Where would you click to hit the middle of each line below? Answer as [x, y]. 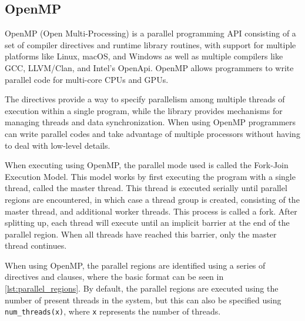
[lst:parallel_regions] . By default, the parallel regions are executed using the [142, 288]
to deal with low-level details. [58, 145]
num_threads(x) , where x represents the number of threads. [113, 311]
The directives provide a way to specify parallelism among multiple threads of [145, 99]
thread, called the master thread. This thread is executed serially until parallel [146, 188]
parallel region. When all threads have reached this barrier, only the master [141, 234]
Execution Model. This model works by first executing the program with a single [150, 176]
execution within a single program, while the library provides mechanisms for [144, 110]
